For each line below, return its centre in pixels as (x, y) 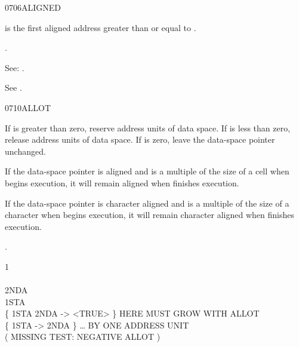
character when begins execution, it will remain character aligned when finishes (149, 215)
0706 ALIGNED (33, 7)
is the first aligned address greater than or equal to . (101, 27)
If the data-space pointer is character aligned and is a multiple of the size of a (147, 203)
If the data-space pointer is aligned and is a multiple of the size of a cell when (147, 171)
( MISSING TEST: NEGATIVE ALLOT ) (83, 337)
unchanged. (25, 151)
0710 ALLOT (28, 107)
